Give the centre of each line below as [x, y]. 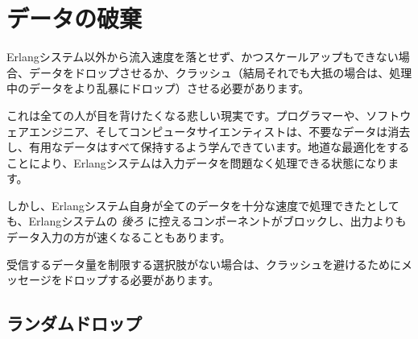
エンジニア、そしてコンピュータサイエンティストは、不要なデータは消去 [219, 131]
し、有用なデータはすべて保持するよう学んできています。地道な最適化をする [208, 147]
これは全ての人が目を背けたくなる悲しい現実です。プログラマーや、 [186, 115]
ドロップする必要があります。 [141, 280]
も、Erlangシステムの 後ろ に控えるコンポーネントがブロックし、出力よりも [207, 221]
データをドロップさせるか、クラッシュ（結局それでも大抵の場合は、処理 [220, 72]
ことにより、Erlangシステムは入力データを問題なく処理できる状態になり [197, 162]
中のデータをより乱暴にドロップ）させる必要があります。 [158, 88]
